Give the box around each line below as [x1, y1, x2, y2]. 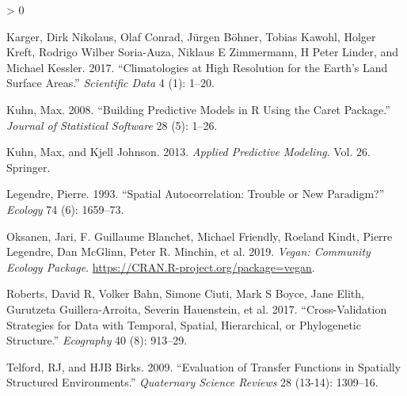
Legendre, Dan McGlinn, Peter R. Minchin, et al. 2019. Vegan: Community [6, 243, 371, 260]
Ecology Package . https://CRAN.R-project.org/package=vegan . [6, 258, 315, 275]
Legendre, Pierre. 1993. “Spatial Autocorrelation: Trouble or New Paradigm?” [6, 185, 385, 202]
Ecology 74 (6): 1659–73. [6, 200, 124, 217]
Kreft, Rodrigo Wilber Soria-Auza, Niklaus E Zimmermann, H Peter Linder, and [6, 44, 399, 60]
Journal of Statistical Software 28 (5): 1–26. [6, 116, 218, 133]
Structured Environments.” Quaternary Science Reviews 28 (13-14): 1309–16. [6, 374, 378, 390]
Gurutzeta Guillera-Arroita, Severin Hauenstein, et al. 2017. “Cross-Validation [6, 300, 387, 317]
